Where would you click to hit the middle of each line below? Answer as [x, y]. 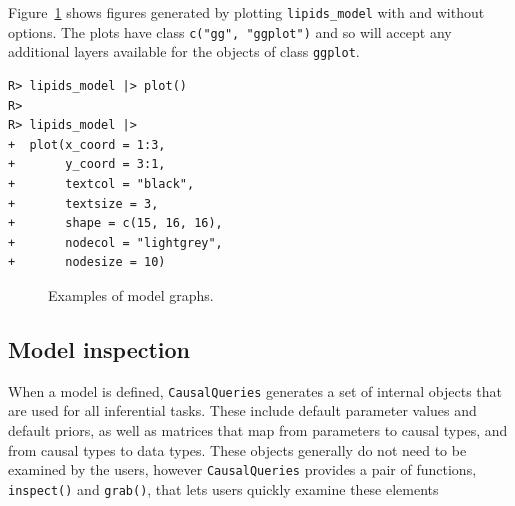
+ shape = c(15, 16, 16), [115, 223]
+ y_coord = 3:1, [87, 164]
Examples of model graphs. [131, 294]
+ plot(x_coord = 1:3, [87, 144]
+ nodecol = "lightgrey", [115, 242]
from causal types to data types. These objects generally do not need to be [237, 449]
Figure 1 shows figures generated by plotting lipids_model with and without [246, 12]
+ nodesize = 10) [87, 262]
